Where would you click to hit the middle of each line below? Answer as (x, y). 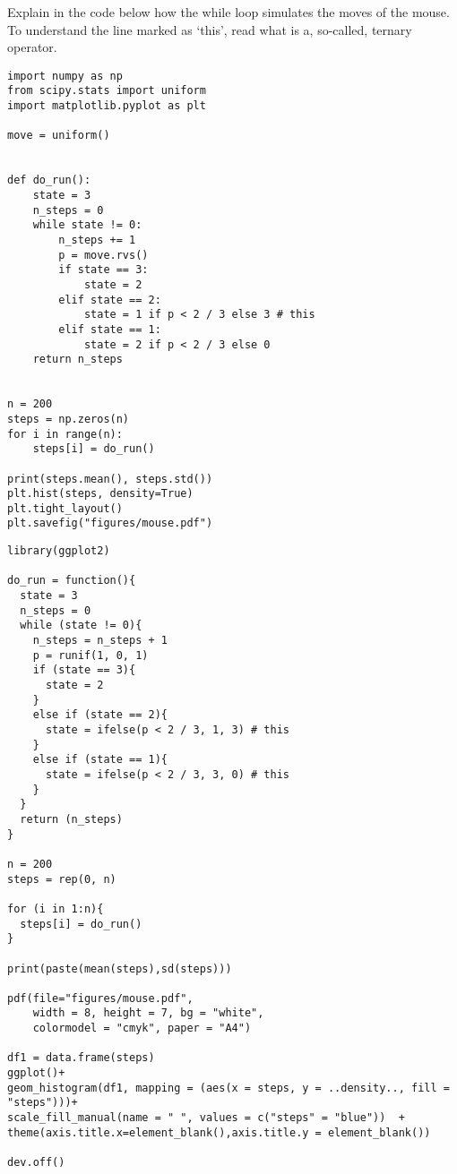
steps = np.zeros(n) (69, 419)
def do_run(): (49, 180)
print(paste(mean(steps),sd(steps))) (120, 968)
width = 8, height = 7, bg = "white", (148, 1013)
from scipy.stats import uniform (107, 91)
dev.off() (36, 1163)
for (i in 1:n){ (56, 908)
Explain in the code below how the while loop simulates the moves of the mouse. (228, 12)
